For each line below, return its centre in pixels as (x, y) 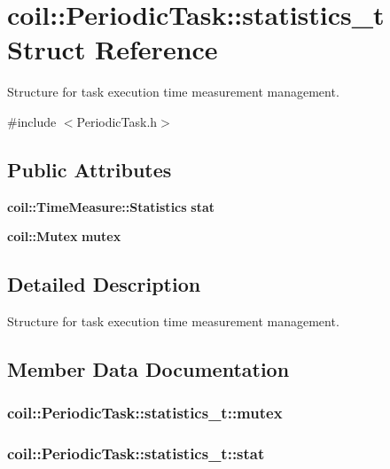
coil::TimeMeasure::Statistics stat (111, 206)
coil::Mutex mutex (64, 236)
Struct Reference (113, 49)
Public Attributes (90, 169)
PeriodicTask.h (117, 121)
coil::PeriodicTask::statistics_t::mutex (145, 413)
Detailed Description (104, 284)
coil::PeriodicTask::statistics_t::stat (136, 453)
